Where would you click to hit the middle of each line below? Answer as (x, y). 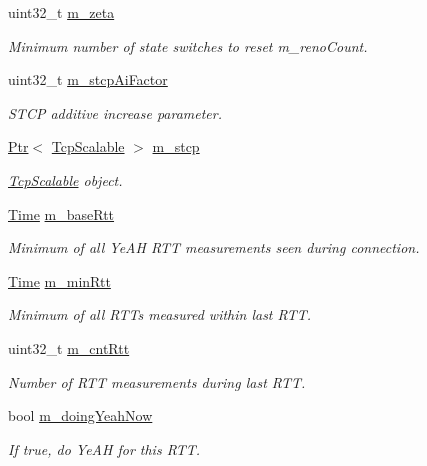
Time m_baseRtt (61, 213)
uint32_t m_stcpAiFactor (88, 79)
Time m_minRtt (59, 280)
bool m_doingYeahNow (80, 415)
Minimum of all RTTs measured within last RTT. (160, 314)
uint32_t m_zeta (61, 12)
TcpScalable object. (65, 179)
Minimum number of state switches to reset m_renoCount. (188, 45)
